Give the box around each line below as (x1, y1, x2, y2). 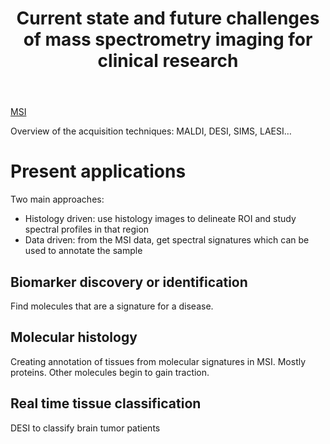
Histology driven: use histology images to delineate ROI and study (24, 213, 297, 225)
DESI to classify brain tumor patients (10, 422, 161, 434)
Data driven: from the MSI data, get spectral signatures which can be (24, 234, 310, 246)
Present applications (10, 160, 187, 183)
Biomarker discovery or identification (10, 273, 248, 291)
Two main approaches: (10, 193, 105, 206)
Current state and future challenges (16, 7, 320, 30)
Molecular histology (10, 329, 138, 346)
